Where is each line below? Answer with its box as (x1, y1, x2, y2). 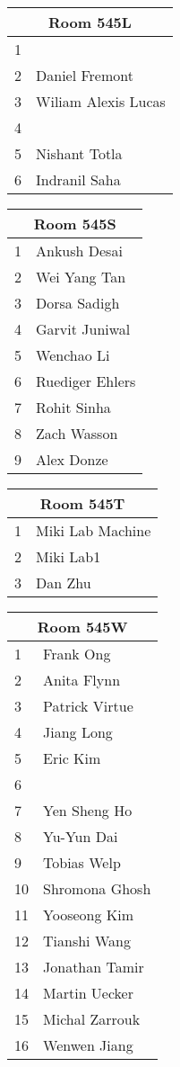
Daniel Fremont (36, 65, 133, 85)
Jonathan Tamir (43, 956, 144, 977)
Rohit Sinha (36, 397, 111, 417)
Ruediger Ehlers (36, 371, 136, 391)
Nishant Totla (36, 143, 123, 164)
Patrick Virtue (43, 695, 133, 716)
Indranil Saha (36, 169, 121, 190)
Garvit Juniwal (36, 318, 131, 339)
